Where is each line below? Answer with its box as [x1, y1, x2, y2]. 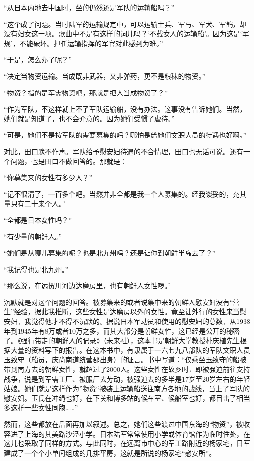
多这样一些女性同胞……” [4, 402, 78, 413]
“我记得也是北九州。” [4, 264, 69, 274]
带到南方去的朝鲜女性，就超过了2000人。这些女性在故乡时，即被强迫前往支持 [4, 364, 250, 374]
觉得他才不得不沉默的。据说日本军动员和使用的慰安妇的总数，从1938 [31, 316, 250, 326]
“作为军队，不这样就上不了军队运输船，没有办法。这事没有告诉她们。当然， [4, 104, 247, 114]
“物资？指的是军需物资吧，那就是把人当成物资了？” [4, 87, 168, 97]
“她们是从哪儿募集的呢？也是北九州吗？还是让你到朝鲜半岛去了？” [4, 248, 216, 258]
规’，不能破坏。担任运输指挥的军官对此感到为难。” [4, 38, 163, 48]
